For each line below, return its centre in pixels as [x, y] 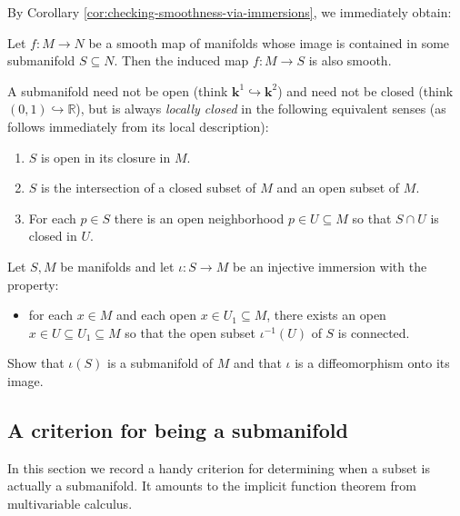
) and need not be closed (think [365, 90]
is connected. [374, 332]
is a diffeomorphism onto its [372, 363]
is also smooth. [350, 60]
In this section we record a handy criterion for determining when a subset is [219, 467]
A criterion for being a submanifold [178, 429]
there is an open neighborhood [199, 218]
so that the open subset [190, 332]
